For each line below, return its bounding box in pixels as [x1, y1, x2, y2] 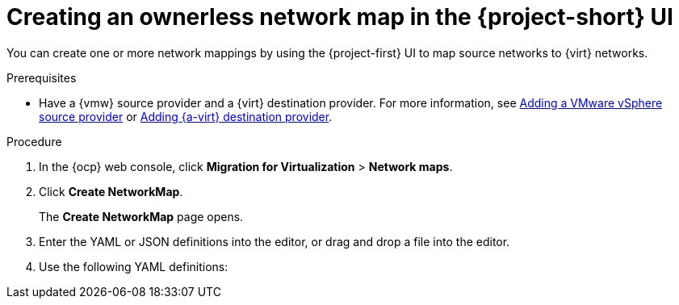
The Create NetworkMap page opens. [39, 209, 244, 224]
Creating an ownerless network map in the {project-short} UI [6, 3, 673, 31]
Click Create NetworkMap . [39, 184, 183, 198]
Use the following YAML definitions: [39, 259, 228, 274]
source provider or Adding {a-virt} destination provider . [39, 109, 333, 123]
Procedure [6, 134, 62, 148]
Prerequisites [6, 70, 77, 85]
